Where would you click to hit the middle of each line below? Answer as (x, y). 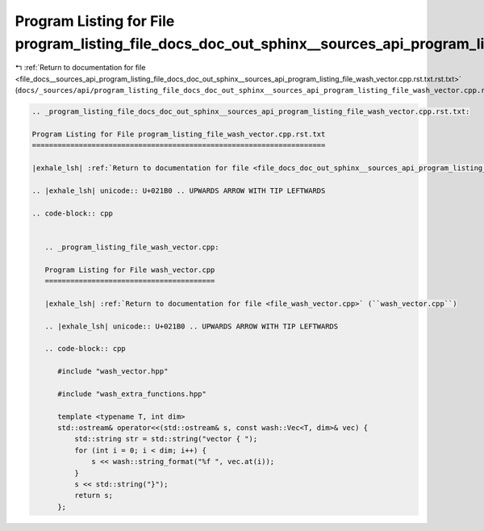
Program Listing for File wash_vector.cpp (130, 270)
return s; (93, 495)
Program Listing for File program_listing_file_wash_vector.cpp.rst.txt (179, 134)
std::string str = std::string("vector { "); (166, 439)
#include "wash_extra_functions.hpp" (132, 394)
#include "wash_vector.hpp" (113, 372)
